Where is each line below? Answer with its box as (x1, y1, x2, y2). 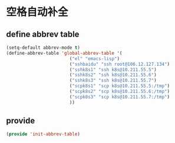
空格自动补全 (6, 5, 69, 19)
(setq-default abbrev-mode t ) (6, 45, 81, 51)
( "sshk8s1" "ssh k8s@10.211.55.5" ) (69, 66, 157, 72)
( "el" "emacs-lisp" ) (69, 55, 120, 62)
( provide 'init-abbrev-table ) (6, 131, 81, 137)
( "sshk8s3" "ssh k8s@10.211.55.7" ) (69, 78, 157, 84)
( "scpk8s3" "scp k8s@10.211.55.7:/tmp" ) (69, 94, 170, 100)
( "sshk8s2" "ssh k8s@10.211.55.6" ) (69, 72, 157, 78)
